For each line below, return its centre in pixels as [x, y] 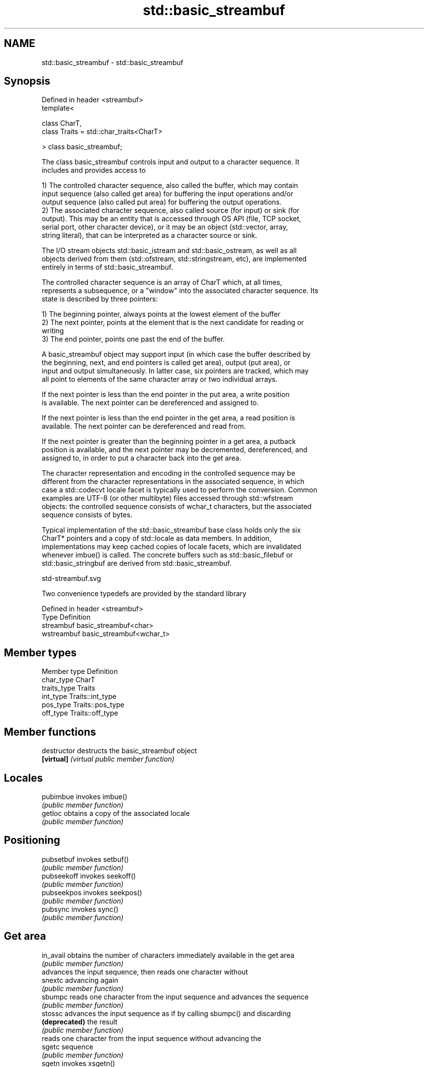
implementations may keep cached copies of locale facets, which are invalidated [171, 547]
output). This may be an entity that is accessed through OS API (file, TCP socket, [171, 219]
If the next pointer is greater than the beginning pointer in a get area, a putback [169, 441]
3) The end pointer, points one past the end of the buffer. [133, 339]
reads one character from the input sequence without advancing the [151, 1038]
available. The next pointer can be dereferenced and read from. [144, 426]
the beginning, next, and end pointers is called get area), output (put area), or [166, 363]
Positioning [32, 840]
